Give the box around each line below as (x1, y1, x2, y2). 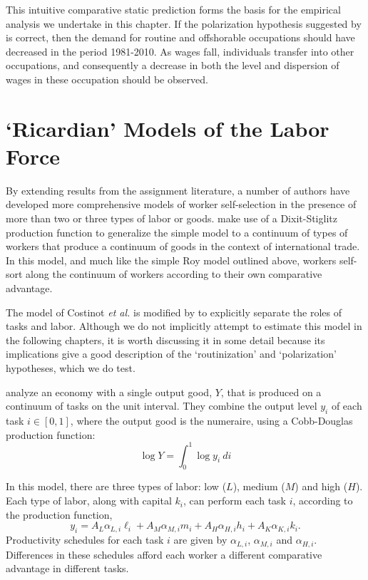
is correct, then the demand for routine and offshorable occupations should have (6, 30, 355, 45)
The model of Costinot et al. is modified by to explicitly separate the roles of (6, 304, 342, 319)
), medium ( (232, 479, 285, 494)
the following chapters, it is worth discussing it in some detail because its (6, 332, 325, 347)
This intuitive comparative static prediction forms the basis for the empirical (6, 2, 341, 16)
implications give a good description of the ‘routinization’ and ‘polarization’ (6, 346, 337, 361)
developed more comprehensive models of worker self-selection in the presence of (6, 197, 357, 212)
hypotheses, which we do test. (6, 361, 136, 375)
